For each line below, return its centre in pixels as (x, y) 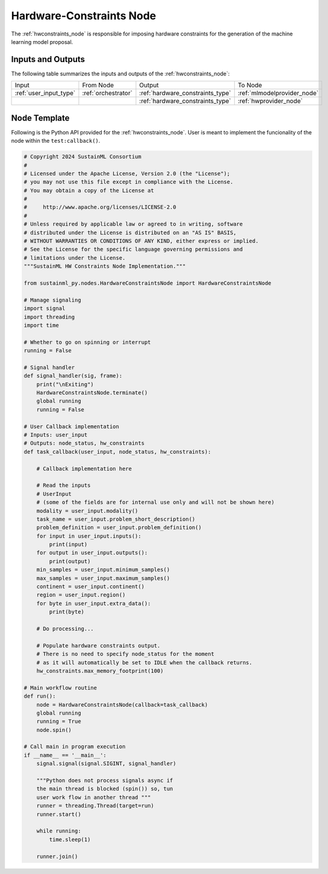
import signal (45, 308)
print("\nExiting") (65, 384)
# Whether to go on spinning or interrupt (87, 342)
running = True (59, 722)
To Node (250, 86)
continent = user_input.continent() (90, 587)
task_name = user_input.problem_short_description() (116, 519)
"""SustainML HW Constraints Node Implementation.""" (105, 266)
